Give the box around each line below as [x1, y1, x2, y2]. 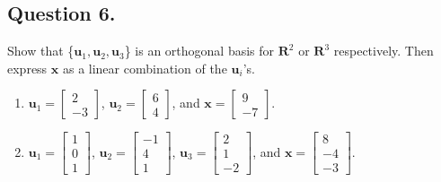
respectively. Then [333, 41, 434, 60]
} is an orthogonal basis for [124, 41, 275, 60]
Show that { [7, 41, 75, 60]
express [7, 58, 48, 77]
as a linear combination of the [62, 58, 227, 77]
